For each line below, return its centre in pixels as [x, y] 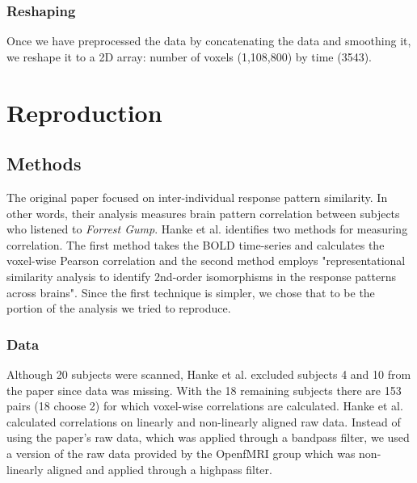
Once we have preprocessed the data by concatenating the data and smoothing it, [209, 41]
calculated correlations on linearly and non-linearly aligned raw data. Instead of [204, 421]
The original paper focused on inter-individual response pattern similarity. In [197, 197]
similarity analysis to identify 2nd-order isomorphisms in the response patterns [202, 276]
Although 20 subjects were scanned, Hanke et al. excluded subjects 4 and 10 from [209, 374]
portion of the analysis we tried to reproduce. [119, 308]
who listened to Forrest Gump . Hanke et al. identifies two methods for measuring [207, 229]
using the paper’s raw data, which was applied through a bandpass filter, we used [208, 437]
